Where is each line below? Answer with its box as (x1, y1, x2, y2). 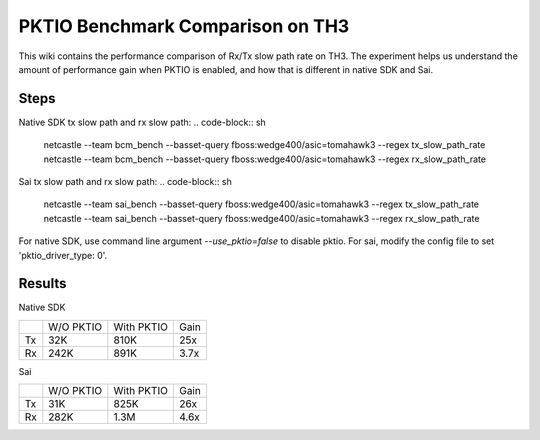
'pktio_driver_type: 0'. (18, 249, 108, 261)
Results (18, 275, 67, 292)
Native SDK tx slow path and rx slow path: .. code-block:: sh (18, 116, 267, 128)
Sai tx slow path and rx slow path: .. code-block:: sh (18, 176, 232, 188)
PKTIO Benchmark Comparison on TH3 (18, 15, 350, 37)
